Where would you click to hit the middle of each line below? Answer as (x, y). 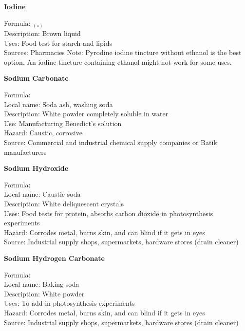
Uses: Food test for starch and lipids (58, 43)
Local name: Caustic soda (42, 194)
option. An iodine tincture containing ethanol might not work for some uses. (118, 62)
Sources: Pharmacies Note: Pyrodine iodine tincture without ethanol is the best (123, 52)
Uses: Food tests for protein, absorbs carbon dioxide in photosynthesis (109, 213)
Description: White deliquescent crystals (64, 204)
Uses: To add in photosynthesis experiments (69, 303)
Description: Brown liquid (42, 33)
